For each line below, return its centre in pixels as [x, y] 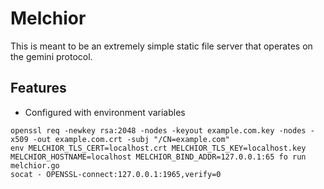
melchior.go [35, 165]
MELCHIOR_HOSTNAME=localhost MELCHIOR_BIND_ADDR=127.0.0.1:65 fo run [158, 157]
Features [38, 88]
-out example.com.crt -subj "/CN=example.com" [131, 139]
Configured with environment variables [105, 112]
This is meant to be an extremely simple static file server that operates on [161, 46]
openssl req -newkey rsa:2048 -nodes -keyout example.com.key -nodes [158, 130]
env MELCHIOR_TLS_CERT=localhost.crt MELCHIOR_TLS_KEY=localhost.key [158, 148]
